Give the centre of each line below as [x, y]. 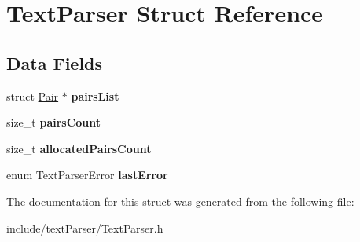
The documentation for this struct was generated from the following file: [180, 201]
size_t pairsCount [54, 122]
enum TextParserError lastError [87, 175]
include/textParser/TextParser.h [85, 227]
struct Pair [33, 95]
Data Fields [55, 62]
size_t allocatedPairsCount [79, 148]
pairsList [95, 95]
